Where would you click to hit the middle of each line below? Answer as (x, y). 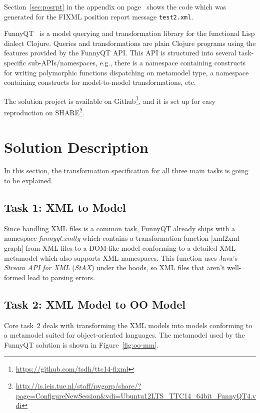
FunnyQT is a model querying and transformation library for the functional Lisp (129, 33)
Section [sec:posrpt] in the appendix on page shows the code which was (115, 6)
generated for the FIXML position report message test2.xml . (99, 16)
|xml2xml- (226, 238)
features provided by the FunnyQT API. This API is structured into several (120, 53)
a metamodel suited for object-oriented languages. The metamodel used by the (124, 335)
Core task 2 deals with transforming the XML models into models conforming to (128, 325)
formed (15, 277)
